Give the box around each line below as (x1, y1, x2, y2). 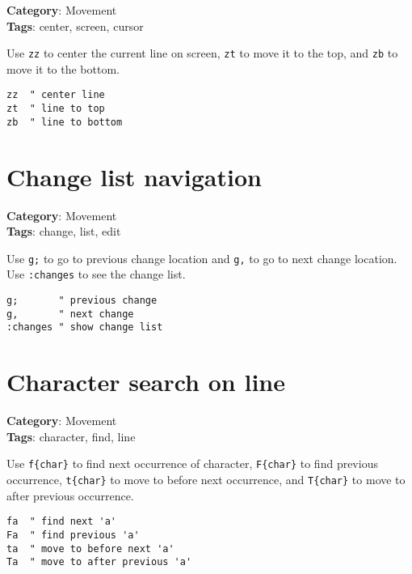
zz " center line (6, 89, 105, 101)
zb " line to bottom (6, 116, 123, 128)
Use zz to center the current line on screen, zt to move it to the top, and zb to (6, 45, 398, 62)
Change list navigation (6, 159, 262, 193)
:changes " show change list (6, 321, 163, 334)
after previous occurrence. (6, 487, 134, 504)
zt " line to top (6, 103, 105, 115)
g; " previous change (6, 295, 158, 307)
